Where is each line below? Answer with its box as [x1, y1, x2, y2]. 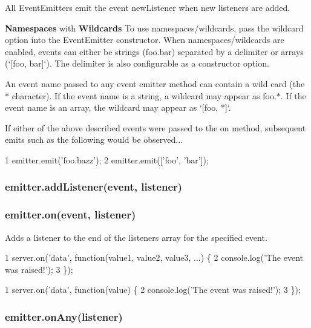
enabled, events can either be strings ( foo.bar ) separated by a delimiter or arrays [5, 45, 304, 57]
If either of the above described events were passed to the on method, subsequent [5, 121, 306, 134]
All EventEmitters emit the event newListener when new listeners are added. [5, 1, 290, 13]
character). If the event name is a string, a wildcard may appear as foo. [11, 89, 277, 102]
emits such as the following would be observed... [5, 133, 183, 146]
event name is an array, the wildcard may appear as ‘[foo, [5, 101, 218, 114]
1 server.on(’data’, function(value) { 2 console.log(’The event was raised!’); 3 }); [5, 283, 301, 296]
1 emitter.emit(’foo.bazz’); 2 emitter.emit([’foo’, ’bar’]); [5, 153, 209, 166]
